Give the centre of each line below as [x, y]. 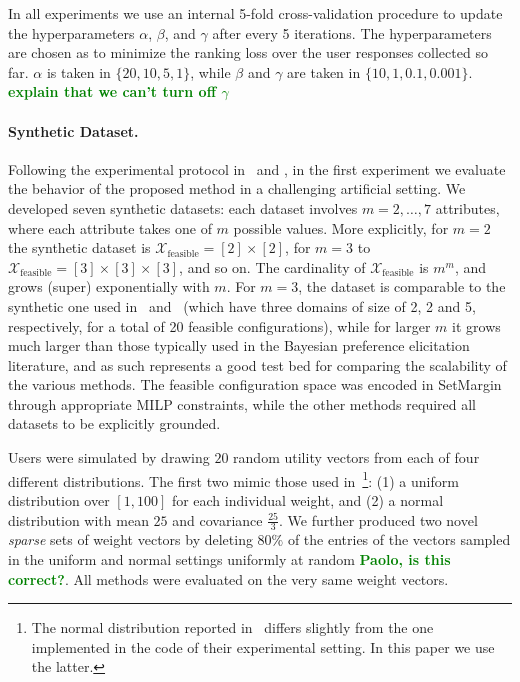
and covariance [217, 519]
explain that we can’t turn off [112, 91]
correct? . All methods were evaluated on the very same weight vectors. [228, 578]
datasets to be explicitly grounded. [114, 423]
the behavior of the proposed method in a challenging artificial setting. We [237, 188]
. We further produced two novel [378, 519]
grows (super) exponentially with [109, 286]
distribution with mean [78, 519]
